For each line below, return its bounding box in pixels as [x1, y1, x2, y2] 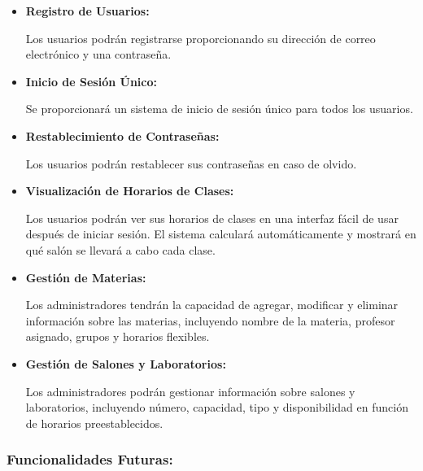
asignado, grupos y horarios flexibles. [25, 328, 210, 345]
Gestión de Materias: [25, 268, 146, 286]
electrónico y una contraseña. [25, 46, 172, 63]
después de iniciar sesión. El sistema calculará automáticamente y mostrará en [25, 225, 416, 242]
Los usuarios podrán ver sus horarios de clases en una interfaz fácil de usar [25, 209, 399, 226]
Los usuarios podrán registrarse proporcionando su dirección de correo [25, 29, 376, 46]
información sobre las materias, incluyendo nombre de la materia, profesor [25, 312, 395, 329]
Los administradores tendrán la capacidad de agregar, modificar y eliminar [25, 296, 399, 313]
